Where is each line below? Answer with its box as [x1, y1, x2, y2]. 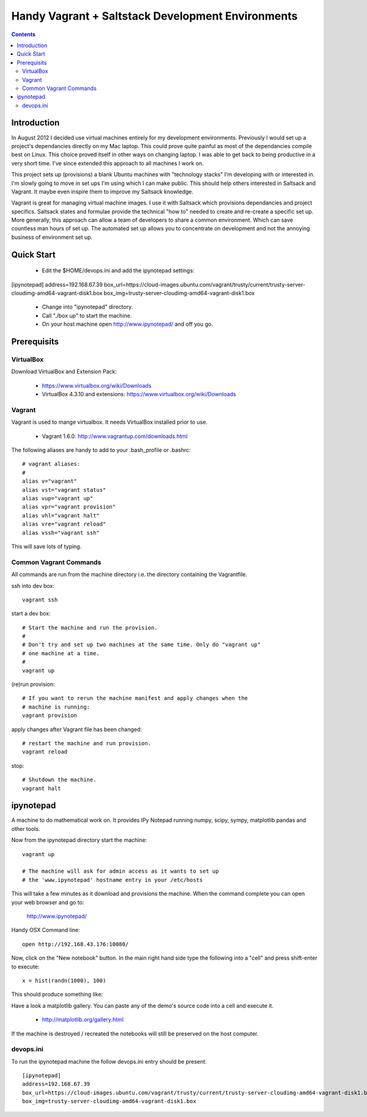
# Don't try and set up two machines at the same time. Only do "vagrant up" [22, 641, 261, 649]
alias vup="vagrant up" [22, 495, 94, 502]
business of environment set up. [11, 233, 93, 241]
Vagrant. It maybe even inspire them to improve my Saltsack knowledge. [11, 187, 194, 195]
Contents [11, 31, 36, 38]
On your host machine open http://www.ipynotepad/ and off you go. [42, 320, 213, 328]
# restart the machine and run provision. [22, 740, 152, 747]
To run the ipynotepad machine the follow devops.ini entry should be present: [11, 1058, 207, 1065]
